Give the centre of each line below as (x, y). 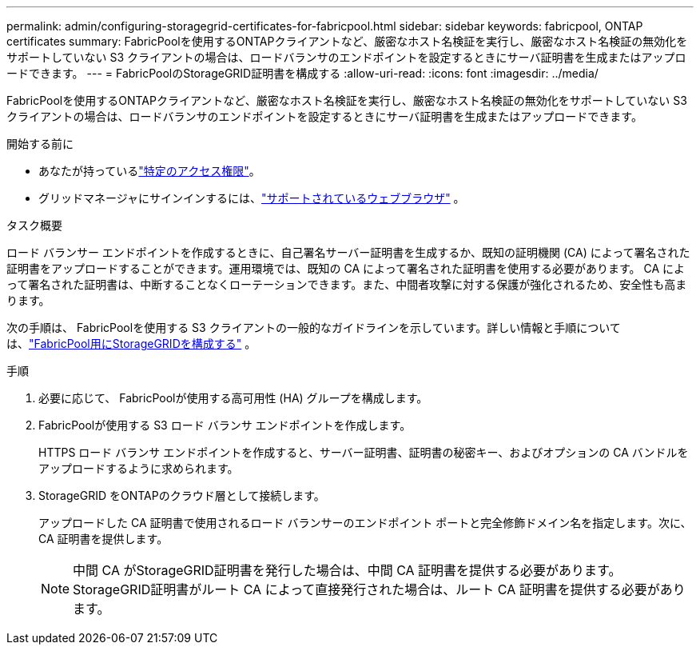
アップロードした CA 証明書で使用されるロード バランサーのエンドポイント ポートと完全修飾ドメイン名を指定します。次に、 (365, 523)
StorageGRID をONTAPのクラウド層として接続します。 (182, 495)
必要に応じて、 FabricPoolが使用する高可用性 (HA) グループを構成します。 (233, 398)
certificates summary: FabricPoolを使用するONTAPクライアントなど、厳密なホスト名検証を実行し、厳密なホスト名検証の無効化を (347, 41)
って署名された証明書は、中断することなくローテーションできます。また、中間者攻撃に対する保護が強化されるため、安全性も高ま (347, 284)
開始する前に (40, 144)
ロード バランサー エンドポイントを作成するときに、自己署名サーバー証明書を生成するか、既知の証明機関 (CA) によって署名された (348, 252)
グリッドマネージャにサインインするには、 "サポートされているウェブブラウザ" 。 (252, 198)
